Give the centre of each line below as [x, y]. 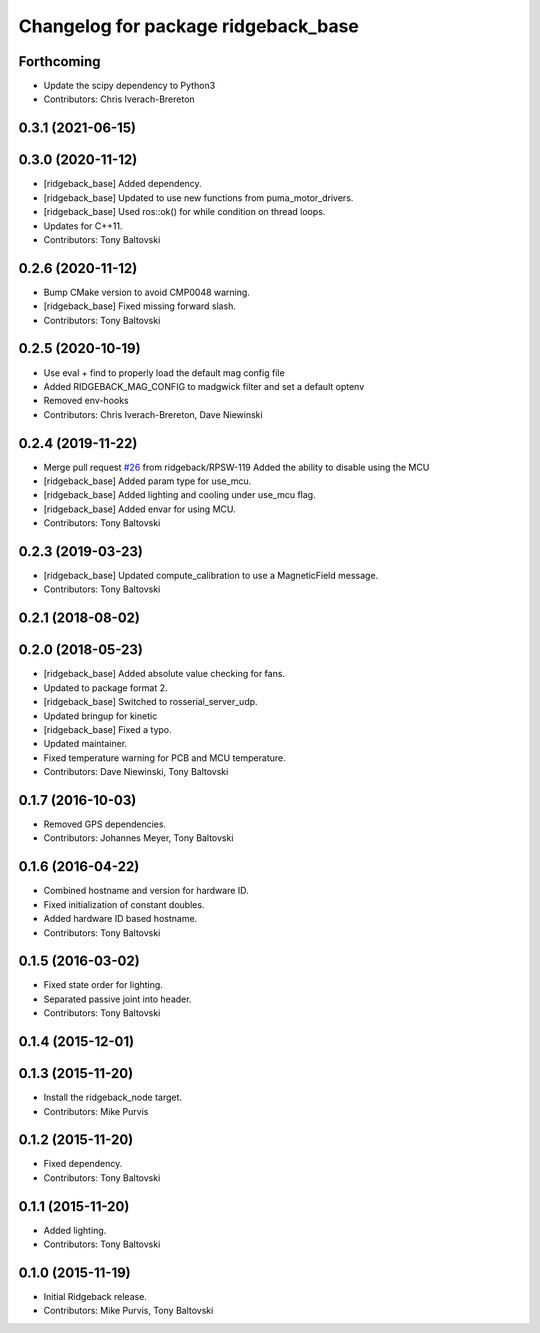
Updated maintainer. [85, 744]
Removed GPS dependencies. [105, 824]
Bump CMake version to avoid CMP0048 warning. [146, 292]
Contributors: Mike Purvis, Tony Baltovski [128, 1311]
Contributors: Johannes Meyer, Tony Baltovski [138, 838]
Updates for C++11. [83, 226]
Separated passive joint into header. [117, 999]
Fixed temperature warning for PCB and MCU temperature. [164, 757]
